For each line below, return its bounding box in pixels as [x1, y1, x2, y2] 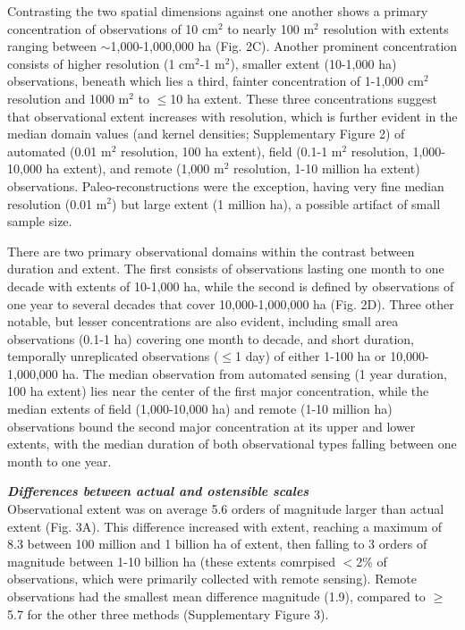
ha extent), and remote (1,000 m [46, 159, 224, 178]
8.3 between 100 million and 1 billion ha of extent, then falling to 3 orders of [7, 534, 427, 553]
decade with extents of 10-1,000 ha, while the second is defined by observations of [7, 276, 454, 295]
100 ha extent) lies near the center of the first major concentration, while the [7, 382, 429, 400]
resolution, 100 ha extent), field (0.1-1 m [121, 141, 342, 160]
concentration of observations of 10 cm [7, 19, 218, 38]
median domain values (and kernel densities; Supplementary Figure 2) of [7, 124, 405, 143]
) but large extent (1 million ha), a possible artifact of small [112, 194, 441, 213]
